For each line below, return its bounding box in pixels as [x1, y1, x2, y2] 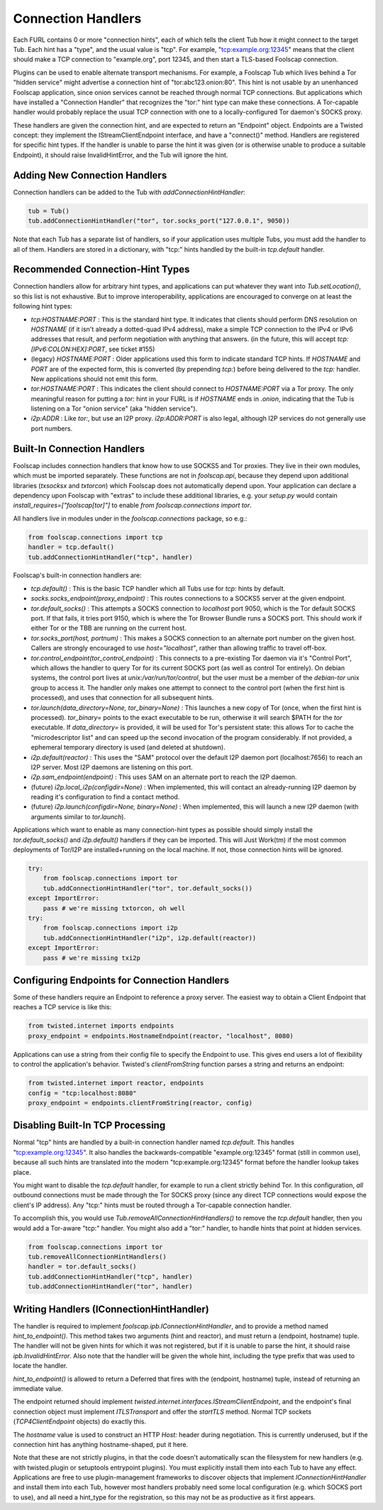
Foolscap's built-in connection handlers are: [13, 571, 142, 579]
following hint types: [13, 302, 73, 311]
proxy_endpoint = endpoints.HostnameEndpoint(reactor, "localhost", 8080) [28, 1032, 294, 1040]
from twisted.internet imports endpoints [28, 1022, 174, 1030]
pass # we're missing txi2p [43, 954, 141, 962]
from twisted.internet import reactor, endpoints [28, 1079, 204, 1087]
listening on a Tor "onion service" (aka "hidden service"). [30, 404, 198, 413]
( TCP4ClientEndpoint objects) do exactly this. [13, 1417, 147, 1426]
